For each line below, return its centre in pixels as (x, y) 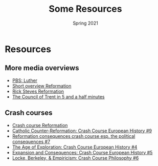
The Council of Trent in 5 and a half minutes (58, 97)
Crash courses (29, 113)
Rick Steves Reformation (38, 91)
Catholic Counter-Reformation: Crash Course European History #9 (82, 131)
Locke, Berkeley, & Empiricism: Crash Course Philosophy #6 (75, 158)
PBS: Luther (25, 80)
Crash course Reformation (40, 125)
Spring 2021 (85, 23)
